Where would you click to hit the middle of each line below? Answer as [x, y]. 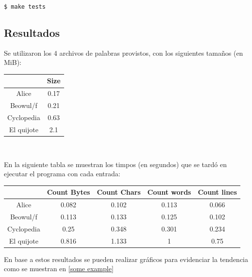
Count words [169, 192]
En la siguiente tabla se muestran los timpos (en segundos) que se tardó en [115, 164]
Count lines [217, 192]
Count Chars [119, 192]
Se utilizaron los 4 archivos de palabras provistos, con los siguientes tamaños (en [124, 53]
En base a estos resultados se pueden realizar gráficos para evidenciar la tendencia [126, 259]
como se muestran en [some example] [59, 269]
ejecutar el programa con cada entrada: [62, 174]
